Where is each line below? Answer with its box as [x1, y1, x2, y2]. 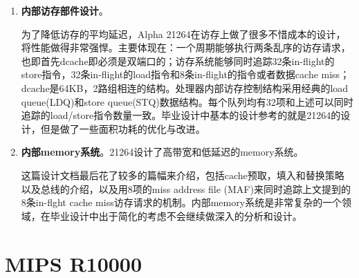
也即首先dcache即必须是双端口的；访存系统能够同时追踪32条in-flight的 [21, 53, 335, 68]
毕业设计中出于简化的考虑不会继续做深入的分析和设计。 [50, 208, 302, 223]
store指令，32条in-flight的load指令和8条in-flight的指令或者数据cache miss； [21, 67, 350, 82]
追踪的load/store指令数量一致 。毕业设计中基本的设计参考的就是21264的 [21, 108, 341, 122]
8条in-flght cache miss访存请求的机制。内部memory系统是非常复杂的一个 [21, 195, 342, 210]
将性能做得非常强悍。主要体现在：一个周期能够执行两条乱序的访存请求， [21, 40, 351, 55]
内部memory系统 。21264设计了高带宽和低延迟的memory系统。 [21, 145, 304, 159]
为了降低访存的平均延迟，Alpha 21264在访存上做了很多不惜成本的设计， [21, 26, 346, 41]
